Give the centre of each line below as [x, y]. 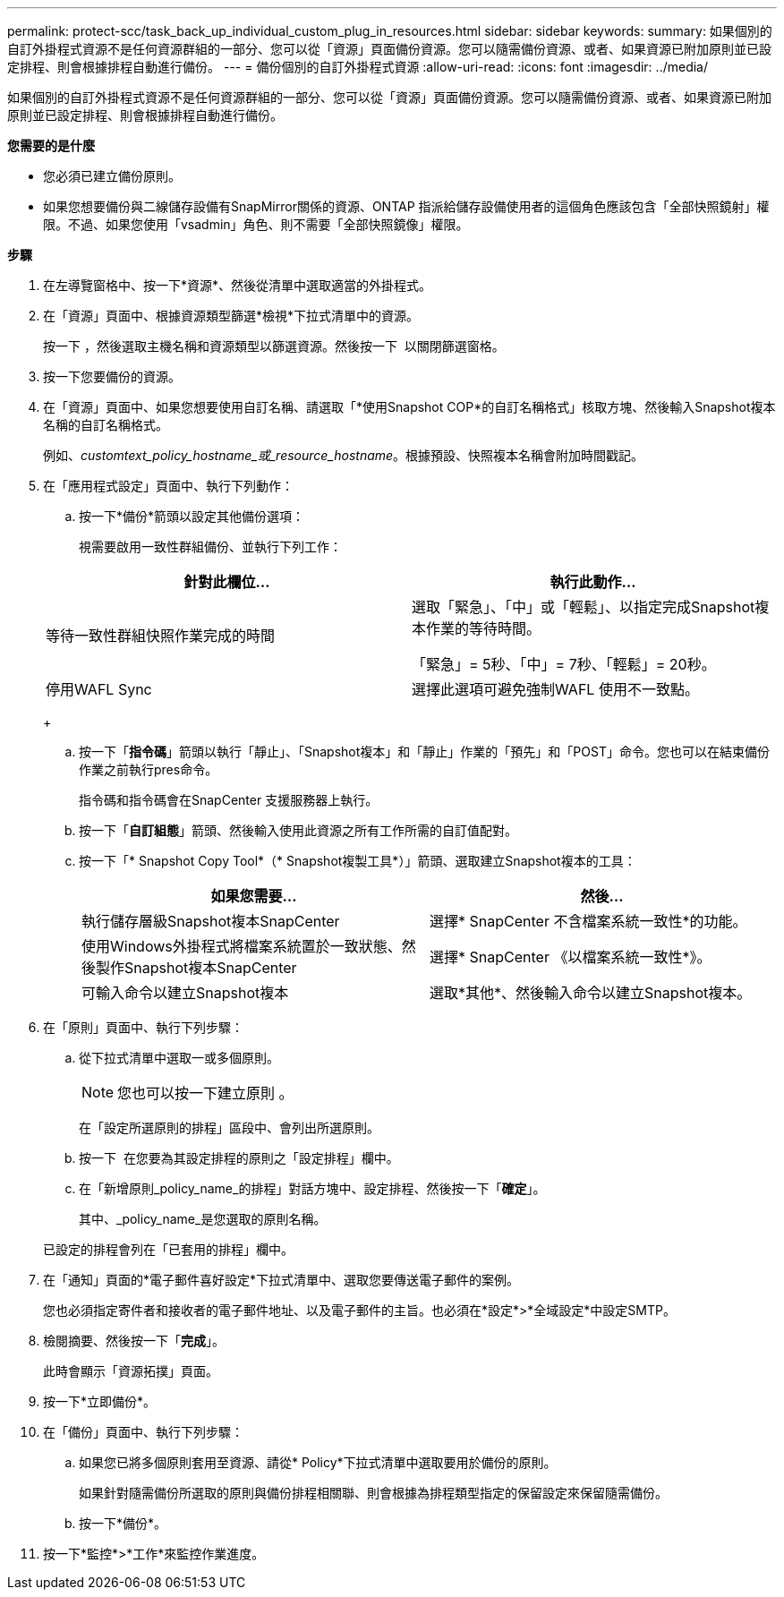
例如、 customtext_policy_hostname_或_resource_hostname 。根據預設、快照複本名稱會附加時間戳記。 [344, 455]
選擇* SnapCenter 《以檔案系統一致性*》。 [571, 957]
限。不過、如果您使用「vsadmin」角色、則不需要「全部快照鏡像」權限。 [256, 224]
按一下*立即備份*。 [100, 1401]
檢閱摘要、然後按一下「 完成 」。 [134, 1341]
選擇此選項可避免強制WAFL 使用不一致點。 [555, 689]
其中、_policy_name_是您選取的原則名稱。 [203, 1219]
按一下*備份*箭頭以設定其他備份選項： [192, 516]
